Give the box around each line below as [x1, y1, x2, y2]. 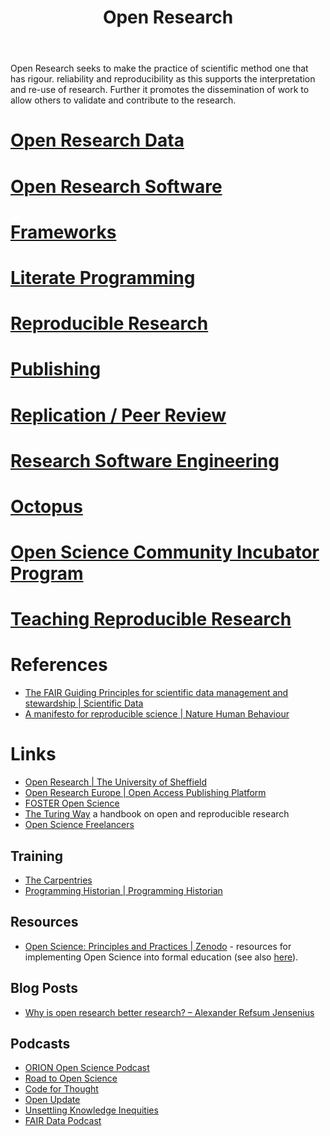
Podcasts [10, 1035, 71, 1052]
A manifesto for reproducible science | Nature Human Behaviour [24, 708, 290, 720]
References [10, 654, 108, 676]
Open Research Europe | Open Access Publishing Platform [24, 787, 267, 799]
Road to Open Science [24, 1072, 118, 1085]
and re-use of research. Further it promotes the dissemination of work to [10, 84, 310, 96]
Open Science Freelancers [24, 819, 135, 831]
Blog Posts [10, 980, 79, 997]
